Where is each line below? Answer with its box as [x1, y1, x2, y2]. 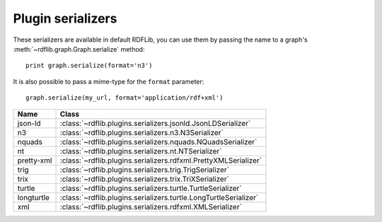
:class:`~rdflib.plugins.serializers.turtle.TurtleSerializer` [59, 183, 242, 193]
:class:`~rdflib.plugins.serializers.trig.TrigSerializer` [59, 165, 230, 175]
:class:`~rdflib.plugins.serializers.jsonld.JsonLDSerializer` [59, 118, 251, 128]
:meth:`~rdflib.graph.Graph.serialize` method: [13, 45, 145, 53]
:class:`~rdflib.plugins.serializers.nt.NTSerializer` [59, 146, 222, 156]
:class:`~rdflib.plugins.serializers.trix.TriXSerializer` [59, 174, 230, 184]
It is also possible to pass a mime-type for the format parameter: [13, 77, 204, 86]
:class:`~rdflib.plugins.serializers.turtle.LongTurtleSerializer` [59, 192, 259, 202]
